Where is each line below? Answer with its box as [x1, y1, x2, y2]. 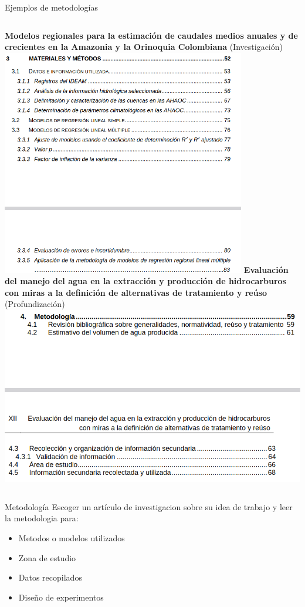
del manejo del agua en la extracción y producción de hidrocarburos [5, 275, 286, 287]
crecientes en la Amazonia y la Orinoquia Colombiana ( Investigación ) [5, 41, 283, 53]
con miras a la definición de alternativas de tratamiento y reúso [5, 286, 267, 298]
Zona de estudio [18, 551, 76, 564]
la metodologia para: [5, 512, 79, 524]
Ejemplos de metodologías [5, 1, 99, 13]
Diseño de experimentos [18, 591, 104, 603]
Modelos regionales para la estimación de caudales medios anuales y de [5, 29, 298, 41]
